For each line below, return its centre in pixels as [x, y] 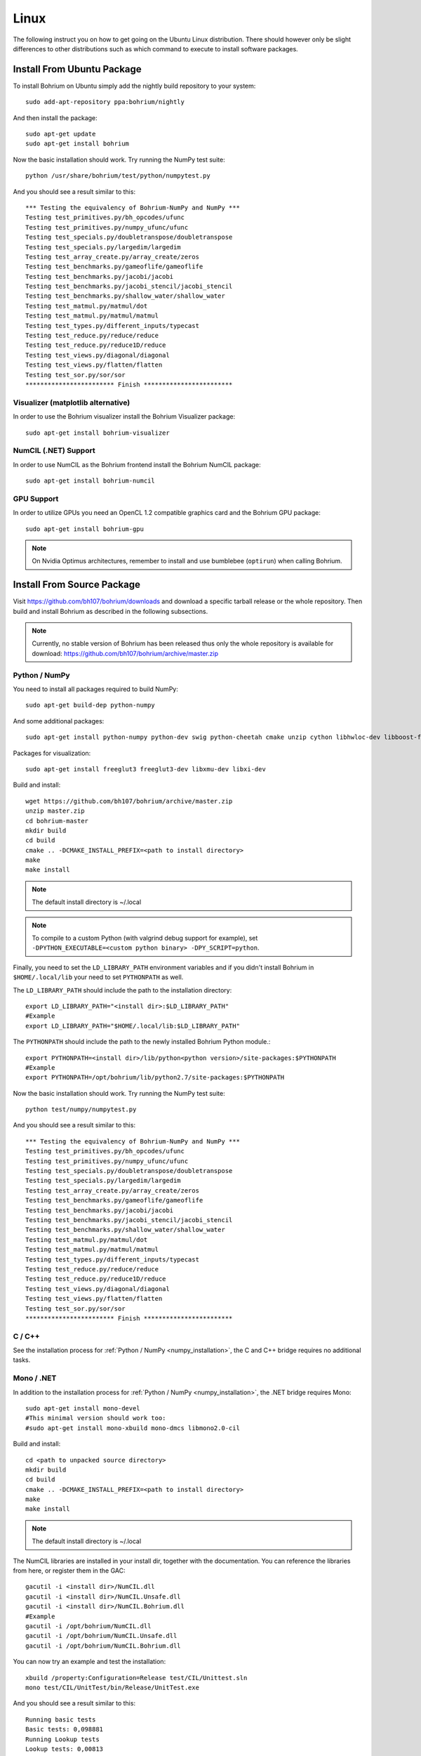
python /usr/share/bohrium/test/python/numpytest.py [118, 176]
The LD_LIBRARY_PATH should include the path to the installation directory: [122, 990]
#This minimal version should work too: [96, 1418]
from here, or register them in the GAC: [69, 1571]
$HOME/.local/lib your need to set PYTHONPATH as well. [98, 977]
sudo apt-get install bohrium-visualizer [98, 433]
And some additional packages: [59, 721]
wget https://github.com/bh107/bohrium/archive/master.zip [129, 801]
